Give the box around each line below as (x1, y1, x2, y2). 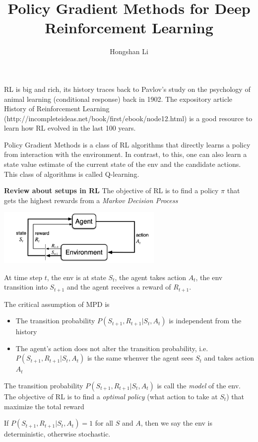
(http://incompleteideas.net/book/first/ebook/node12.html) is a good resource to (4, 113, 253, 123)
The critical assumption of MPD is (4, 298, 110, 309)
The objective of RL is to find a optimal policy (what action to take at (4, 391, 218, 402)
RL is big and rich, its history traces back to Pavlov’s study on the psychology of (4, 83, 251, 94)
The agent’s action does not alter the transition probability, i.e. (15, 343, 208, 353)
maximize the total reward (4, 401, 84, 411)
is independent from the (169, 315, 242, 326)
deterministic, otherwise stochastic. (4, 429, 111, 439)
